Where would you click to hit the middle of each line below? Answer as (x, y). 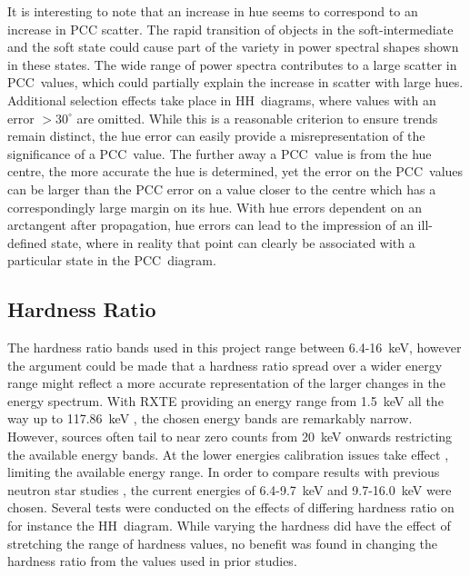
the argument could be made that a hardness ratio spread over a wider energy (225, 365)
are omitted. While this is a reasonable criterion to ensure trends (257, 118)
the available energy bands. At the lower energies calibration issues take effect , (228, 454)
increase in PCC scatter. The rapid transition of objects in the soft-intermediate (230, 29)
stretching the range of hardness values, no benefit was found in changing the (223, 543)
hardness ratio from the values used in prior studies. (152, 561)
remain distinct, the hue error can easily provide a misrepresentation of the (216, 136)
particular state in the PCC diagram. (112, 260)
